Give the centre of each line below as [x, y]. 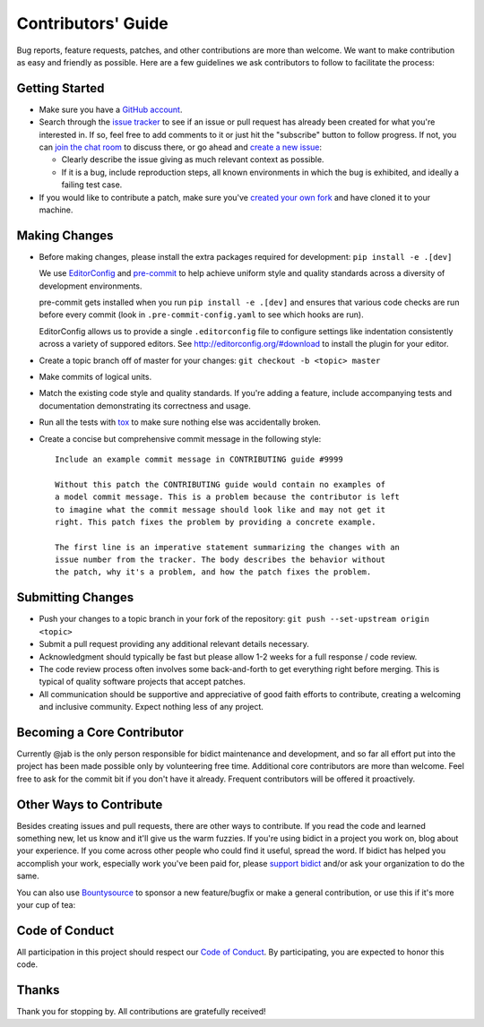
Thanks [38, 990]
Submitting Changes [75, 597]
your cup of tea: [46, 905]
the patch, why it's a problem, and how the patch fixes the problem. [213, 572]
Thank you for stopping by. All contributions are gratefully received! [141, 1012]
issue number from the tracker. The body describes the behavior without [220, 560]
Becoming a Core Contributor [100, 732]
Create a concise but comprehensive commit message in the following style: [180, 438]
